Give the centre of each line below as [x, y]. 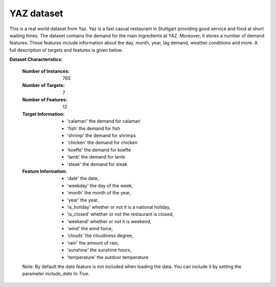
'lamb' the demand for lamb [96, 157]
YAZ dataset [36, 13]
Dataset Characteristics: [36, 59]
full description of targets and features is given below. [66, 50]
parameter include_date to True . [56, 274]
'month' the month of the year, [99, 193]
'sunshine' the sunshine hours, [99, 250]
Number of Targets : [43, 85]
